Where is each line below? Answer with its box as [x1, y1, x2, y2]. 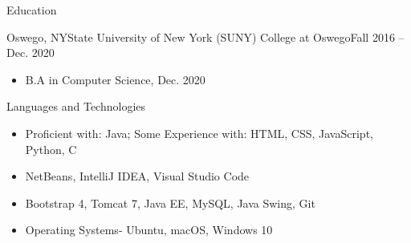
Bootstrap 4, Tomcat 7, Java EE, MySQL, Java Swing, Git [25, 194, 315, 211]
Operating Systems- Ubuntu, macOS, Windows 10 [25, 221, 273, 238]
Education [6, 2, 57, 18]
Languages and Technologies [6, 98, 146, 115]
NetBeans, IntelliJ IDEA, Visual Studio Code [25, 168, 250, 184]
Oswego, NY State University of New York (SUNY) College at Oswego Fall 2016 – [6, 28, 405, 45]
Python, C [25, 140, 77, 157]
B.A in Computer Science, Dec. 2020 [25, 71, 205, 87]
